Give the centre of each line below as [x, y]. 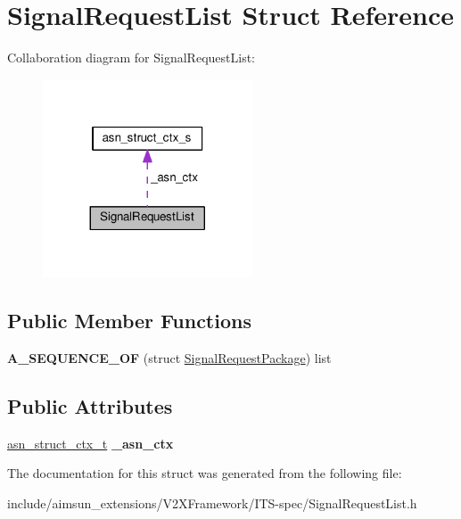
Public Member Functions [129, 321]
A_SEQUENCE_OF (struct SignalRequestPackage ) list [169, 358]
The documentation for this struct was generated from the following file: [205, 473]
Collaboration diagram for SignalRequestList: [131, 58]
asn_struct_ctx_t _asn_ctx [91, 443]
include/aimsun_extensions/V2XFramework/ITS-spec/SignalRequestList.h [212, 503]
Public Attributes [90, 406]
